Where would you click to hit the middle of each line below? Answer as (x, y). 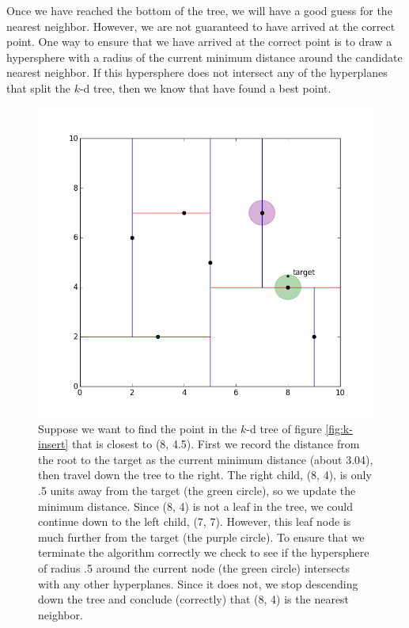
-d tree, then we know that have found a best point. (205, 88)
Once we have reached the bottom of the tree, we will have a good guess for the (199, 10)
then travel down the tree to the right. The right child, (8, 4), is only (205, 475)
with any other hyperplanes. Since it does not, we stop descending (198, 583)
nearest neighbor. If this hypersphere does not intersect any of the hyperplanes (197, 72)
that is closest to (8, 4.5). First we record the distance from (216, 444)
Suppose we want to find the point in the (138, 428)
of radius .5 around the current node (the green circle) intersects (194, 567)
